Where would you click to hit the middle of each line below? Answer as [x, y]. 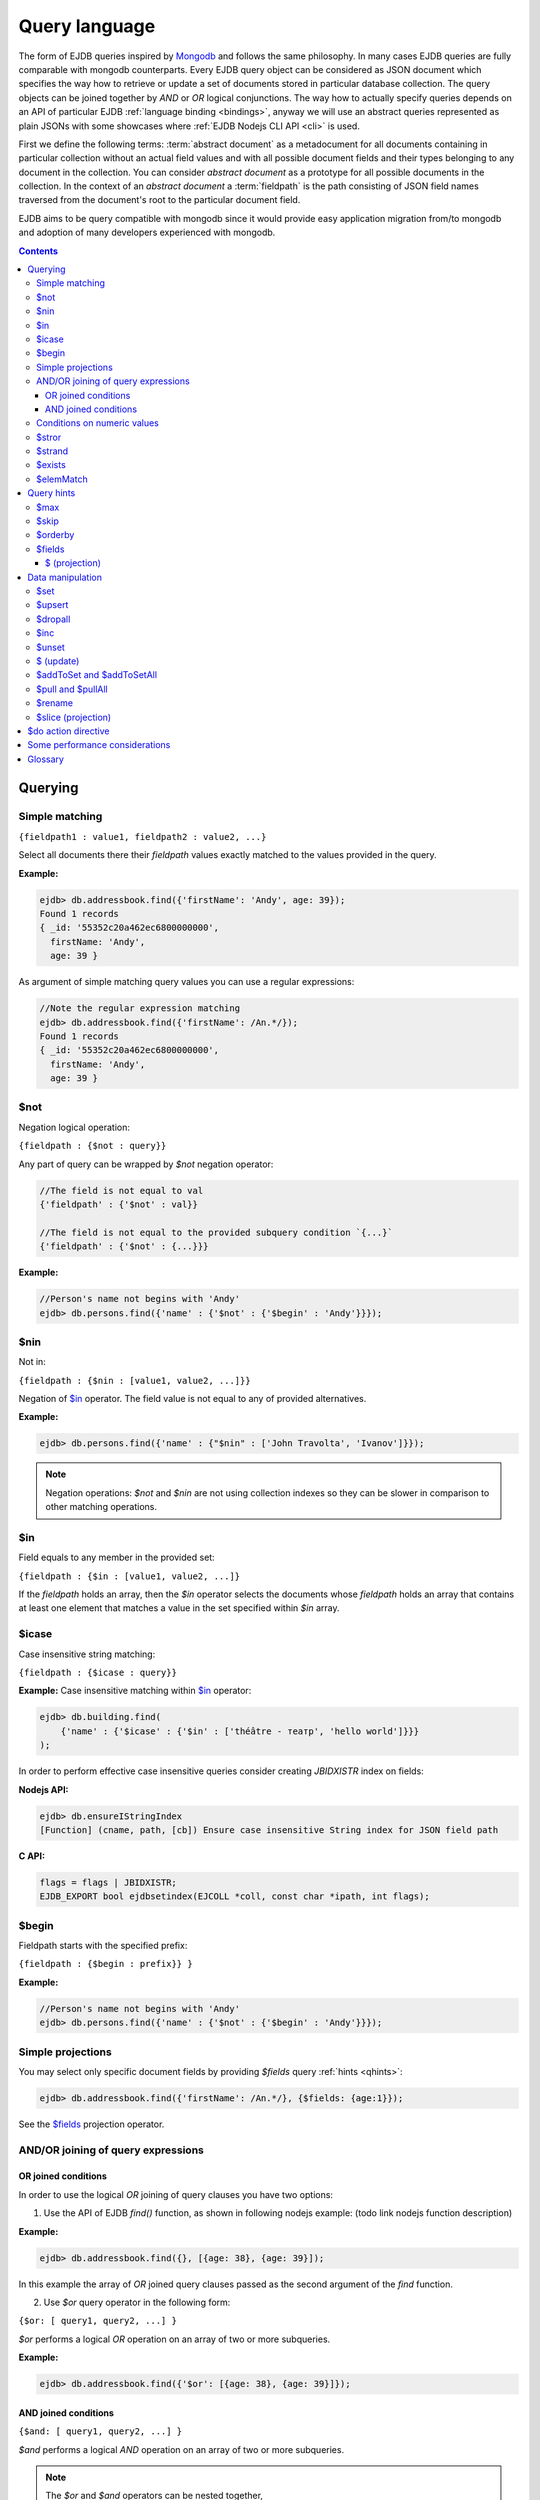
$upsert [52, 605]
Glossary [46, 759]
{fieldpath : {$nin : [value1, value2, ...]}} [134, 1380]
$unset [50, 647]
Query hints [51, 493]
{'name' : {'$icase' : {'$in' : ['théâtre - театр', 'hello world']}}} [240, 1731]
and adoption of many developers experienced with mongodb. [147, 232]
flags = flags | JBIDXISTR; [108, 1882]
